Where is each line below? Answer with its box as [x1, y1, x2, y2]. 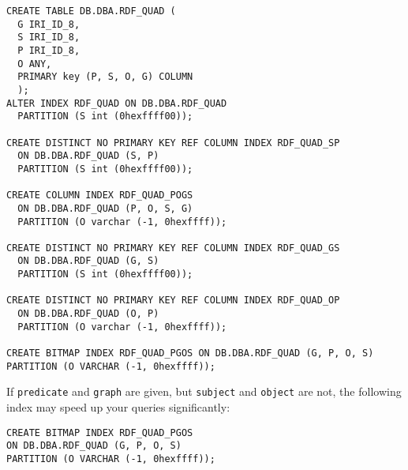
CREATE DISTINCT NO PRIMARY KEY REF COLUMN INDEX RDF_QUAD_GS [6, 242, 340, 254]
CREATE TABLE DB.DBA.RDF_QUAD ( [6, 6, 176, 17]
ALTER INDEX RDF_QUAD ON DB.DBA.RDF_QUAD [6, 97, 227, 109]
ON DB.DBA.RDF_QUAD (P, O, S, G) [17, 202, 193, 214]
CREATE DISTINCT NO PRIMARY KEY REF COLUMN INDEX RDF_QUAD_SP [6, 137, 340, 149]
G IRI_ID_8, [17, 18, 80, 30]
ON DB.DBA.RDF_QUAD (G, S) [17, 255, 159, 267]
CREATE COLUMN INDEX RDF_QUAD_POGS [6, 190, 193, 201]
